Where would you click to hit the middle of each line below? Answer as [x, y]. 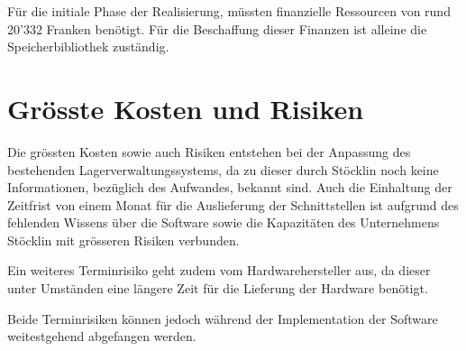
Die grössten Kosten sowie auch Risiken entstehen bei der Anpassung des [209, 151]
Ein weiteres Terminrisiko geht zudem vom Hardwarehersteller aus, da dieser [219, 270]
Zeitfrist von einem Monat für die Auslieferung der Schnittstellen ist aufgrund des [233, 204]
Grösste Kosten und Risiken [186, 108]
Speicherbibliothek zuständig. [88, 46]
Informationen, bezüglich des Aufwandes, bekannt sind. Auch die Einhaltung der [230, 187]
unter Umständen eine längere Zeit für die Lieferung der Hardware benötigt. [218, 288]
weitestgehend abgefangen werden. [102, 336]
